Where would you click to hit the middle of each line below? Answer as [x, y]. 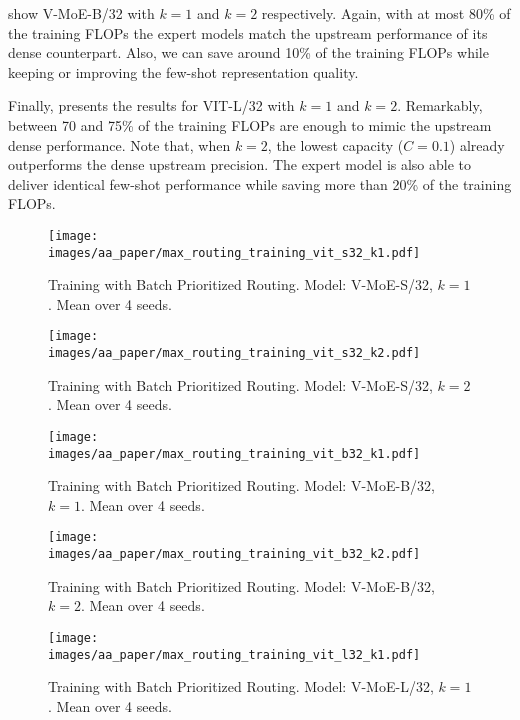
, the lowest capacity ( [335, 144]
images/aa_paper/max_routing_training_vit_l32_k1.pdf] [234, 654]
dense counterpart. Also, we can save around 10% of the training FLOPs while [248, 52]
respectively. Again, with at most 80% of [386, 13]
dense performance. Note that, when [119, 144]
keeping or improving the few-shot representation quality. [183, 71]
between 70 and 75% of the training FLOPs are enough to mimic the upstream [250, 124]
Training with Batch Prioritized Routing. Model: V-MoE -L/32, [241, 686]
